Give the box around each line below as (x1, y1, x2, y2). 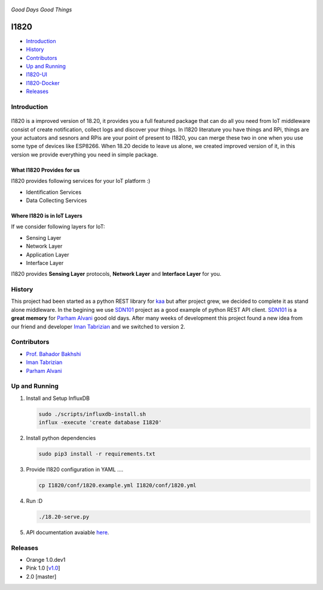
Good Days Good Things (11, 6, 72, 13)
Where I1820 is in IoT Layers (11, 212, 83, 219)
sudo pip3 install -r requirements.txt (38, 450, 156, 457)
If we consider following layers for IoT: (11, 223, 105, 230)
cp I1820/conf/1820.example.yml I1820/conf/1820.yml (38, 481, 197, 489)
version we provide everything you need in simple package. (11, 150, 159, 158)
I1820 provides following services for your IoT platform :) (11, 177, 151, 185)
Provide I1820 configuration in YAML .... (26, 465, 124, 473)
